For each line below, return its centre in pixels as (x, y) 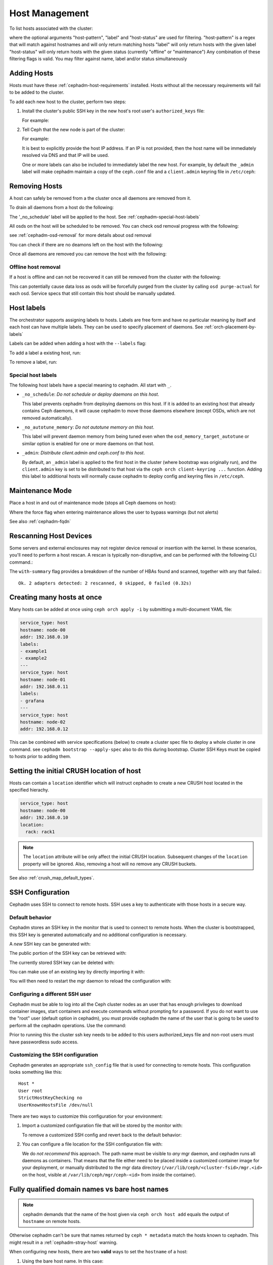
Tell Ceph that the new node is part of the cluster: (74, 130)
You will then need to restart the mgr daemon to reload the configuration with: (90, 981)
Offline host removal (35, 267)
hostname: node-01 (43, 680)
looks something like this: (36, 1072)
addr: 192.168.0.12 (44, 729)
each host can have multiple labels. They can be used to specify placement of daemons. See (106, 327)
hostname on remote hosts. (52, 1221)
